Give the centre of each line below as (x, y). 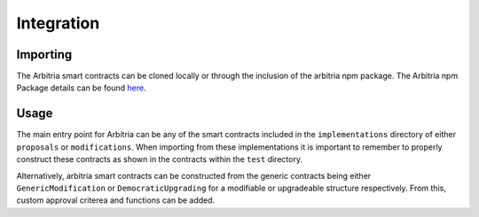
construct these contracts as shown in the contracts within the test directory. (160, 159)
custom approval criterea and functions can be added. (116, 200)
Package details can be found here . (81, 88)
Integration (58, 23)
